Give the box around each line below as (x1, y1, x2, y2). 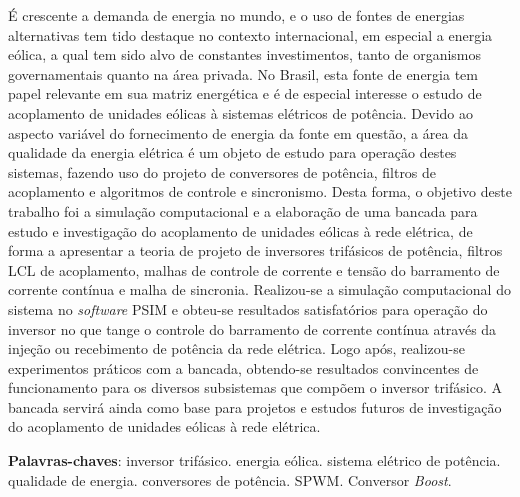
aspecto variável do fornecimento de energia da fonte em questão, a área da (8, 122, 468, 143)
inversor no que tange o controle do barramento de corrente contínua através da (8, 318, 497, 339)
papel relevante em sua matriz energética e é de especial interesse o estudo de (8, 83, 482, 104)
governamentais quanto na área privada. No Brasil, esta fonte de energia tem (8, 63, 478, 84)
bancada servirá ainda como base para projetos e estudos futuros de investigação (8, 396, 502, 417)
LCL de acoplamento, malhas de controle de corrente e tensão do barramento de (8, 259, 500, 280)
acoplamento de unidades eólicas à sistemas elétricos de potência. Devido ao (8, 102, 473, 123)
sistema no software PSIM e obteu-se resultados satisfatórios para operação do (8, 298, 488, 319)
